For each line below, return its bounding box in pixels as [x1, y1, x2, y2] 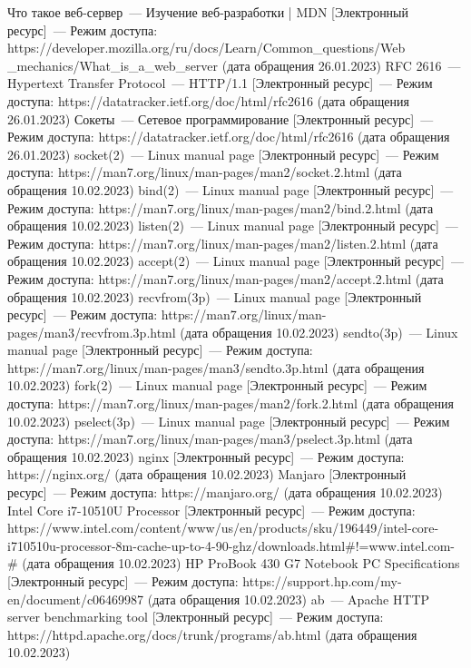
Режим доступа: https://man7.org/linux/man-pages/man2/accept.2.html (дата [7, 269, 444, 288]
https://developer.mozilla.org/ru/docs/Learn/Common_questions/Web [7, 38, 406, 57]
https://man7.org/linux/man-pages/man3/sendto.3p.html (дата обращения [7, 358, 425, 377]
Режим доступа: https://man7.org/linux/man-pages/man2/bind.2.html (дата [7, 198, 434, 217]
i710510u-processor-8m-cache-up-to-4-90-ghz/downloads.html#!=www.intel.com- [7, 535, 455, 555]
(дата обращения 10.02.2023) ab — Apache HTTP [147, 589, 430, 608]
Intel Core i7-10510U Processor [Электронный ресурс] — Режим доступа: [7, 500, 416, 519]
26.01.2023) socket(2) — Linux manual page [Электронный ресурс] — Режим [7, 144, 439, 163]
